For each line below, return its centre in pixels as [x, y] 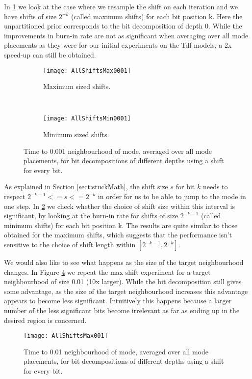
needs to [215, 187]
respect [15, 196]
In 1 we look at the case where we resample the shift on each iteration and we [121, 6]
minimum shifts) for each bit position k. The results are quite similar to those [121, 225]
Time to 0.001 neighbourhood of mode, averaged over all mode [118, 151]
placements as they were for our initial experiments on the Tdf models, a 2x [118, 45]
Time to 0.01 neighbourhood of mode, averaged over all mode [116, 351]
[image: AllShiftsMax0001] [87, 71]
